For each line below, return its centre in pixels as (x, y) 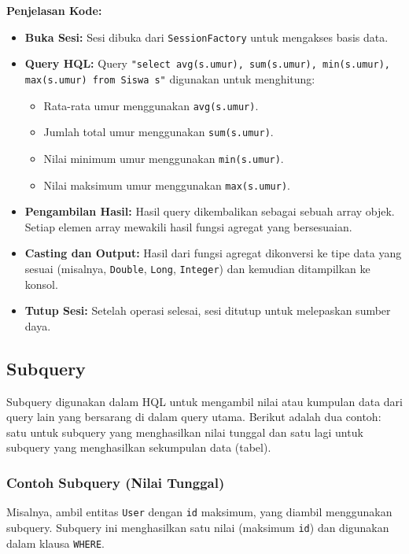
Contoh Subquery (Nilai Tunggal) (116, 482)
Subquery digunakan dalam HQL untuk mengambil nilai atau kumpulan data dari (204, 401)
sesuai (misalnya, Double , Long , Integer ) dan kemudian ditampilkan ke (197, 268)
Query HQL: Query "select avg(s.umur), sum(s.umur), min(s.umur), (207, 63)
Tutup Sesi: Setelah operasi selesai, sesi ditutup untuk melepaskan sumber (208, 310)
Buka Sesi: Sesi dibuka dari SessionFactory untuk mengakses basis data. (206, 37)
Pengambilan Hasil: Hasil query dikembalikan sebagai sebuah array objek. (210, 211)
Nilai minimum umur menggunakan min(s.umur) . (164, 158)
